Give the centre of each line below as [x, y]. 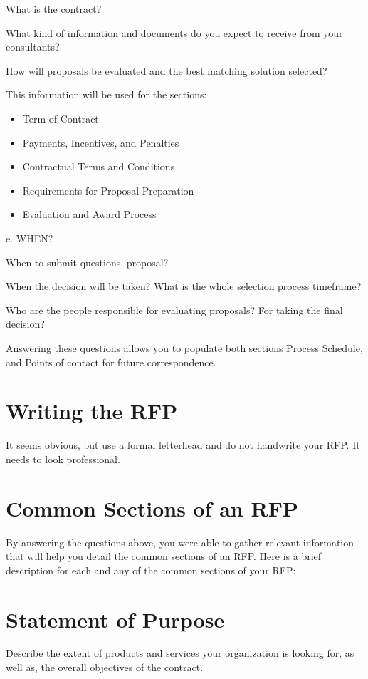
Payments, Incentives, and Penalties [101, 142]
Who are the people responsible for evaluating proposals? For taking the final [174, 310]
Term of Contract [61, 118]
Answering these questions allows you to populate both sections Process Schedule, [184, 347]
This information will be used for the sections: [106, 94]
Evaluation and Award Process [89, 214]
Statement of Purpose [115, 619]
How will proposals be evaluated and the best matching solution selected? [167, 70]
